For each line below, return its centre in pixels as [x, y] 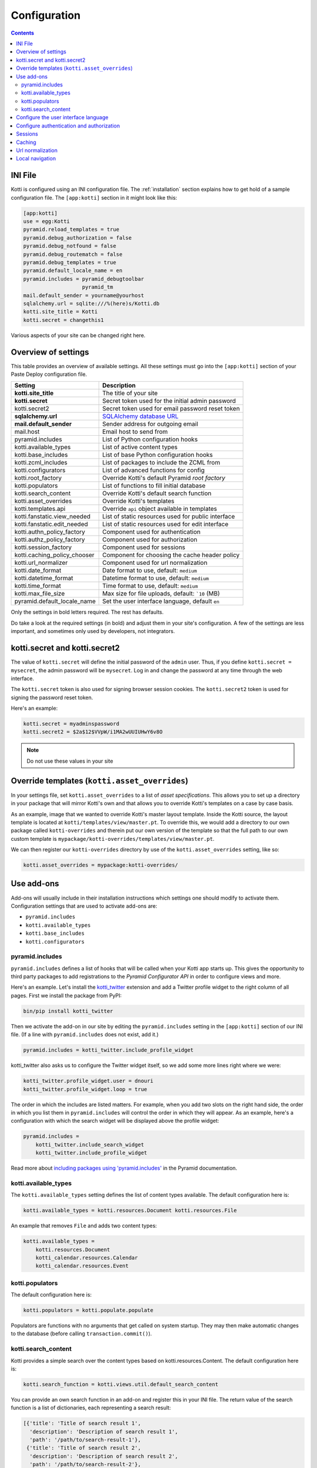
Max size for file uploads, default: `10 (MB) [161, 594]
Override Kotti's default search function [156, 493]
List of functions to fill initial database [154, 486]
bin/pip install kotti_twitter [68, 1011]
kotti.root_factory [38, 478]
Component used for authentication [151, 532]
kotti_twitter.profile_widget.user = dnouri [88, 1081]
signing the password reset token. [52, 697]
